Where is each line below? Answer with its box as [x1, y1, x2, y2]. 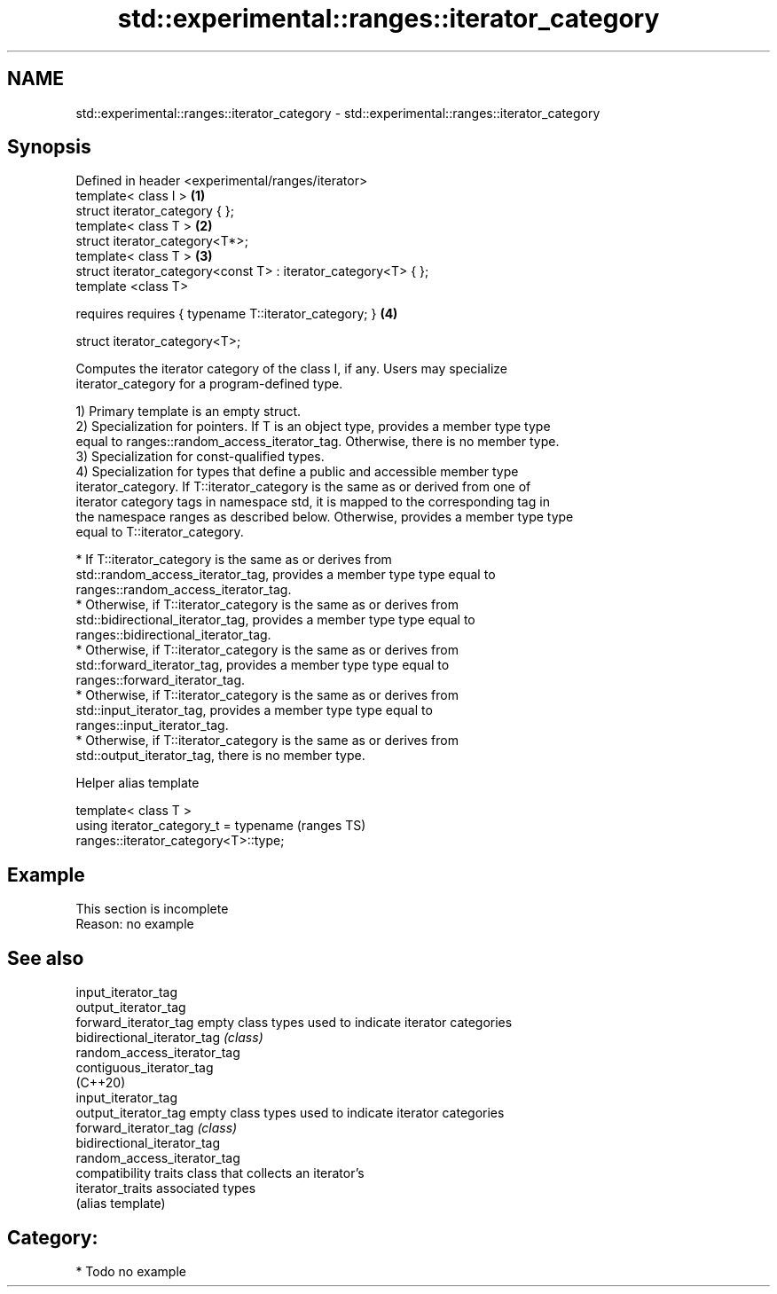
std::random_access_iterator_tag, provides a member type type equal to [75, 567, 496, 583]
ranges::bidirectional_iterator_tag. [75, 627, 271, 643]
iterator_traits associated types [75, 1180, 256, 1196]
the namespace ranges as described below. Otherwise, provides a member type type [75, 509, 574, 525]
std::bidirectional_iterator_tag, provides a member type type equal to [75, 612, 475, 628]
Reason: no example [75, 916, 194, 932]
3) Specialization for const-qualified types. [75, 449, 325, 465]
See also [7, 946, 84, 969]
